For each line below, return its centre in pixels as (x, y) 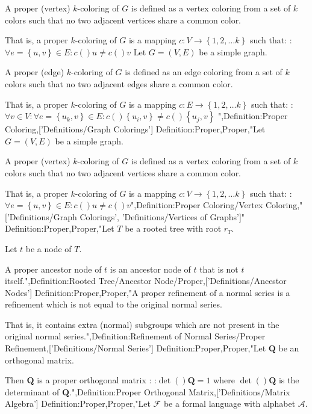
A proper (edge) (35, 72)
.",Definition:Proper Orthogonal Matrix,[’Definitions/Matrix (180, 391)
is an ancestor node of (150, 269)
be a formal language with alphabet (229, 403)
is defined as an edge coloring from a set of (204, 72)
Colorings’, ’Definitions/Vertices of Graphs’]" (162, 216)
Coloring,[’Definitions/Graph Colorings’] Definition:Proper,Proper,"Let (135, 129)
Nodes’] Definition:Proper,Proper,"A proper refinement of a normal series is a (148, 292)
